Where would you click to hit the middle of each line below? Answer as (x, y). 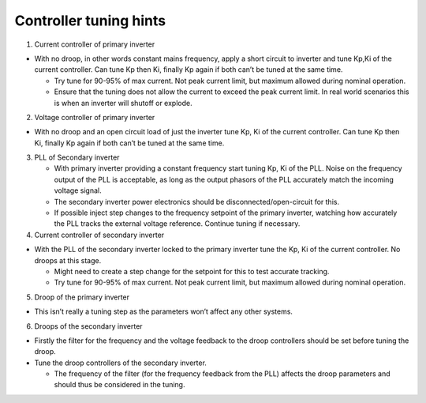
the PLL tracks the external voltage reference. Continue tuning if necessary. (177, 224)
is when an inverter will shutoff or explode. (123, 103)
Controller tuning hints (90, 21)
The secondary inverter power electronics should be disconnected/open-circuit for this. (196, 201)
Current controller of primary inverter (95, 44)
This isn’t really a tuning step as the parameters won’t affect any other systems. (164, 311)
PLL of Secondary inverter (77, 157)
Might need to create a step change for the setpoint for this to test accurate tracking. (192, 271)
